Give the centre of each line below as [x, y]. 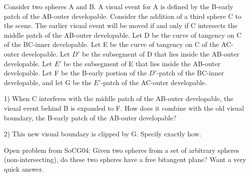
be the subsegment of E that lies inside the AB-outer [142, 63]
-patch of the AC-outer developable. [154, 82]
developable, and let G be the [48, 82]
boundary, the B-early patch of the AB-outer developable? [90, 117]
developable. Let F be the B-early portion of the [75, 73]
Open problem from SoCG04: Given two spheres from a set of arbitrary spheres [122, 150]
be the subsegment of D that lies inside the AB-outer [161, 53]
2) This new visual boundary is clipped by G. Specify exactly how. [103, 134]
